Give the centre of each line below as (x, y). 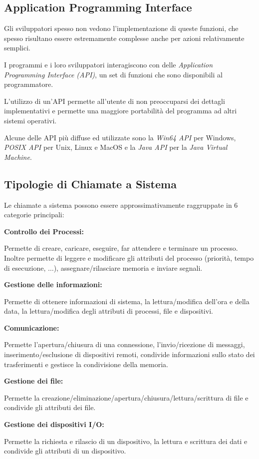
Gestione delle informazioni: (53, 284)
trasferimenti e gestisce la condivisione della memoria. (86, 364)
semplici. (17, 48)
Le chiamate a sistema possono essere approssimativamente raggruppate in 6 (121, 205)
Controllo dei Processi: (44, 231)
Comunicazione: (32, 327)
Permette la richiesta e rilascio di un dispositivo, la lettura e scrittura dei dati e (126, 441)
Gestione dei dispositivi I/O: (54, 424)
